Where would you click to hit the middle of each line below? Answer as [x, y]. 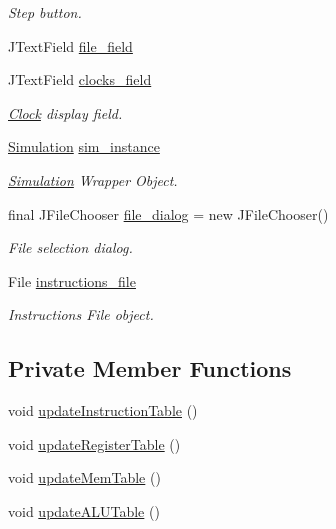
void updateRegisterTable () [94, 443]
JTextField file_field [70, 45]
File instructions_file [72, 280]
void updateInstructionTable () [103, 410]
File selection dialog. [70, 247]
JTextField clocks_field [80, 79]
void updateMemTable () [84, 477]
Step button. [45, 12]
